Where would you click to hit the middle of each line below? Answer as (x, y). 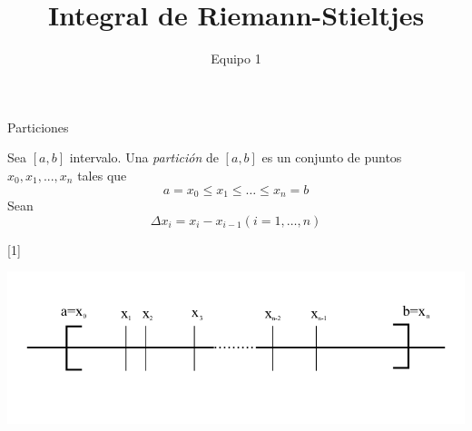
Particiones (38, 127)
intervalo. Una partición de (144, 157)
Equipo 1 (236, 59)
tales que (102, 175)
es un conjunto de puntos (332, 157)
